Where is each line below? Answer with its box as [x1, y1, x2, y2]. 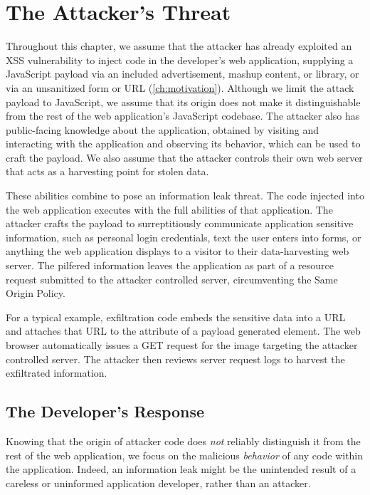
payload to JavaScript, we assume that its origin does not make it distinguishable [6, 94, 361, 109]
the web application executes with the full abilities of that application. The [6, 202, 333, 217]
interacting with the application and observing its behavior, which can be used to [6, 136, 361, 151]
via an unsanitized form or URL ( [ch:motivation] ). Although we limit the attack [6, 80, 354, 95]
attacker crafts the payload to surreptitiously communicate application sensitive [6, 216, 354, 231]
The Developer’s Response [6, 400, 205, 422]
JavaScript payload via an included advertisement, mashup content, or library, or [6, 66, 359, 81]
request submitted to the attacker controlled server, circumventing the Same [6, 271, 338, 286]
